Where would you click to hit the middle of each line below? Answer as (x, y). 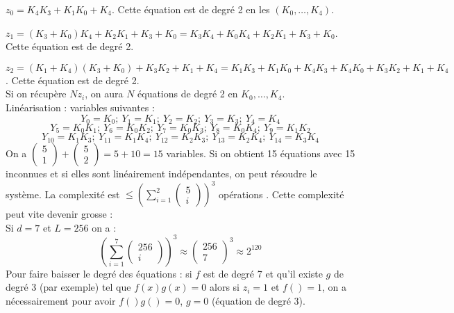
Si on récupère (36, 94)
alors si (225, 287)
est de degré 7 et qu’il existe (263, 273)
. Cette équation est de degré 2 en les (191, 9)
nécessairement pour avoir (61, 300)
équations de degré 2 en (188, 94)
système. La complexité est (63, 194)
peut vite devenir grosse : (59, 214)
